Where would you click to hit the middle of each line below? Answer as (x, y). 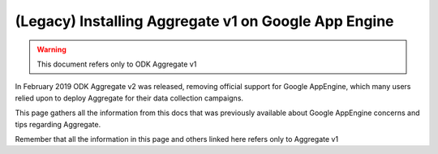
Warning (52, 49)
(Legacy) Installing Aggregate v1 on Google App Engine (204, 21)
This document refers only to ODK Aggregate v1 (117, 64)
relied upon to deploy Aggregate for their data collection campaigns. (129, 98)
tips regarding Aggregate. (58, 124)
